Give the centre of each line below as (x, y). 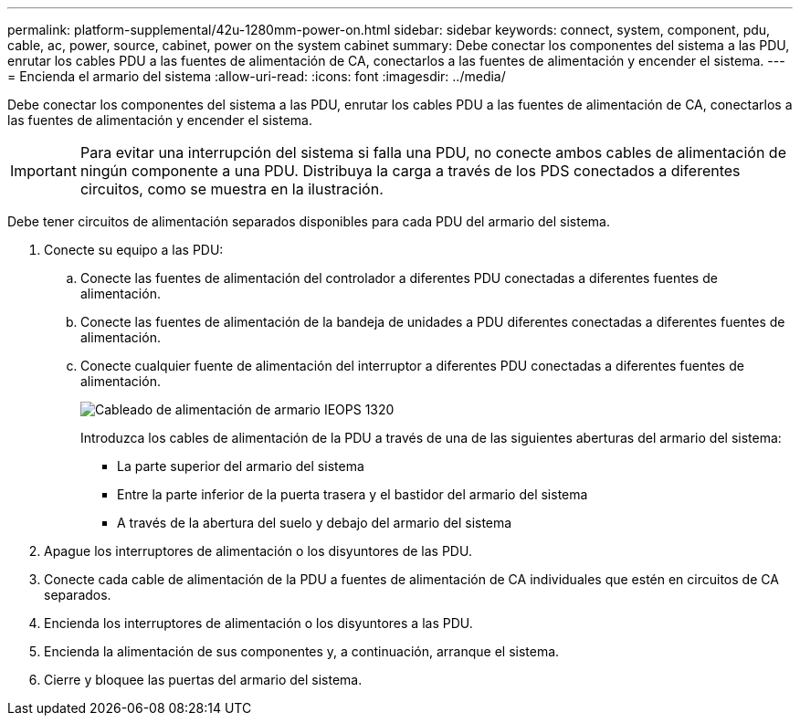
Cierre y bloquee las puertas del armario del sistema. (203, 680)
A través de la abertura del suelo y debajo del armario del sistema (315, 523)
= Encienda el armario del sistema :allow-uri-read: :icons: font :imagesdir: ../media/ (257, 76)
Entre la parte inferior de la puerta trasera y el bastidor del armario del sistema (353, 494)
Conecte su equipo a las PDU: (134, 250)
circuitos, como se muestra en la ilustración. (232, 189)
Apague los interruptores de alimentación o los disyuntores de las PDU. (258, 551)
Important (43, 171)
